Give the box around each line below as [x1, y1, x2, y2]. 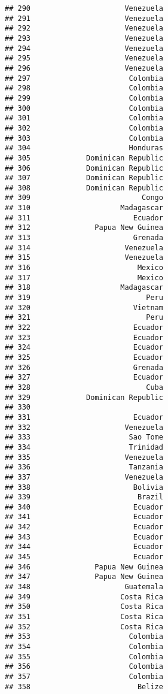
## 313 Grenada [5, 234, 163, 243]
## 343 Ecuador [5, 532, 163, 541]
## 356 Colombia [5, 662, 163, 671]
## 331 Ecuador [5, 413, 163, 422]
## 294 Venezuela [5, 44, 163, 53]
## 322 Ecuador [5, 323, 163, 332]
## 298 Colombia [5, 84, 163, 93]
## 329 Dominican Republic [5, 393, 163, 402]
